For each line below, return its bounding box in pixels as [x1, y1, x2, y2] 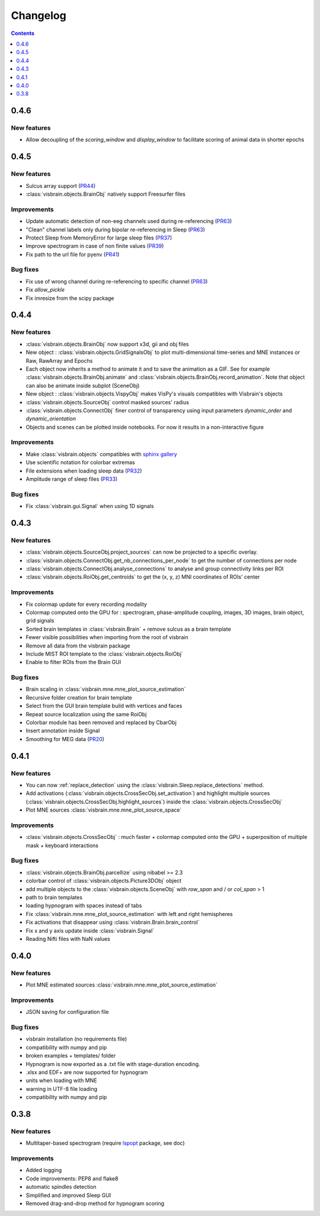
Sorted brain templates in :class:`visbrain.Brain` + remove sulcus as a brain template [25, 625, 231, 633]
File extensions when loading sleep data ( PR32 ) [25, 467, 142, 474]
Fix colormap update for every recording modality [25, 601, 148, 608]
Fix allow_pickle [25, 286, 65, 293]
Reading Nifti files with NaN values [25, 935, 111, 942]
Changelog [11, 9, 66, 22]
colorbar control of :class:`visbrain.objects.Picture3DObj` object [25, 877, 182, 885]
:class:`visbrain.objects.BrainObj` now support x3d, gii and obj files [25, 340, 189, 347]
